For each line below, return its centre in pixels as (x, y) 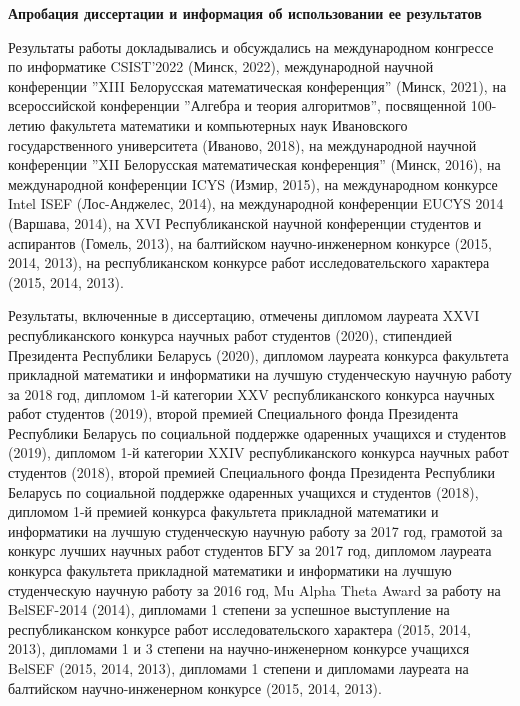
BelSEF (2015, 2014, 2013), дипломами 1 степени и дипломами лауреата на (238, 668)
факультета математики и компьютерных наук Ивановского (228, 124)
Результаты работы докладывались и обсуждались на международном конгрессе (251, 46)
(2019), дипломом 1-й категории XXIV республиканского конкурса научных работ (258, 452)
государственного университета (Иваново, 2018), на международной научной (242, 144)
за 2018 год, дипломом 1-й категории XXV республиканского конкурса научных (251, 393)
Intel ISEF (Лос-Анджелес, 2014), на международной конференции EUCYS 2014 (256, 203)
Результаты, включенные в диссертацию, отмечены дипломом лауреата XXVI (244, 315)
